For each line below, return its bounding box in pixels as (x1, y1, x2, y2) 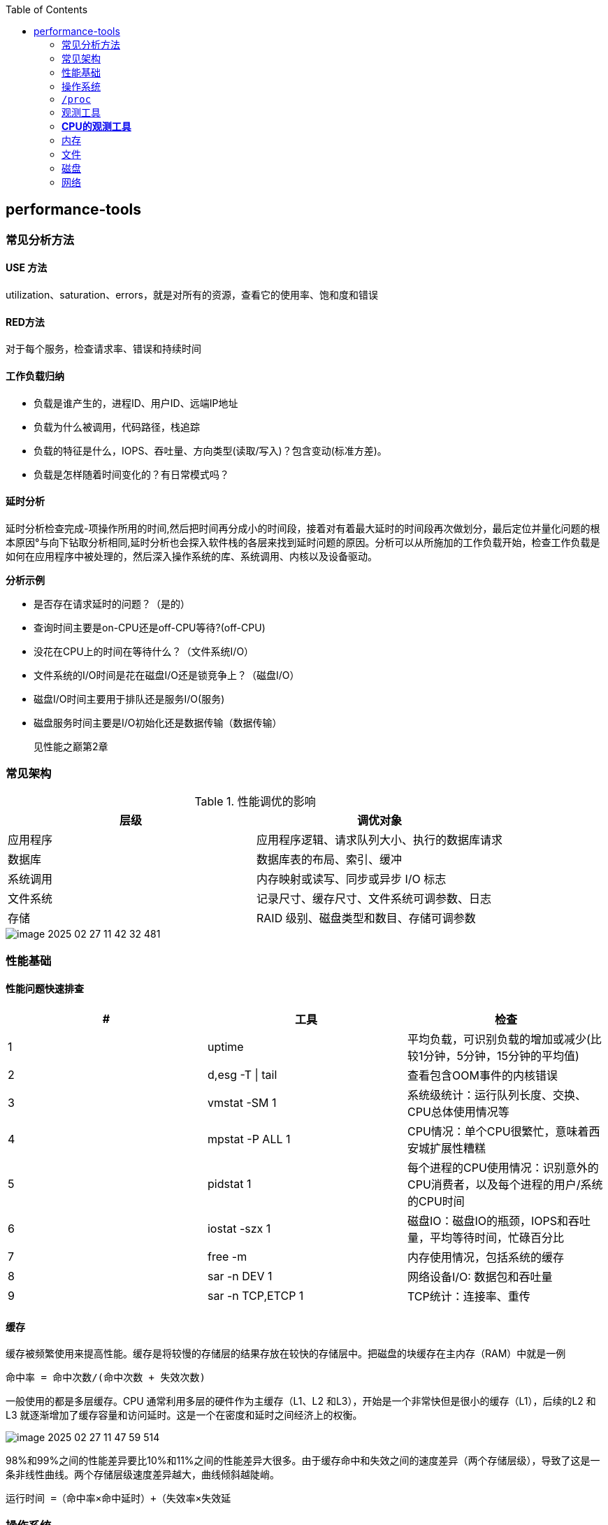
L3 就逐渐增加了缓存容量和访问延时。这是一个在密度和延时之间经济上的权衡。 (6, 1409, 363, 1422)
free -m (207, 1250, 247, 1264)
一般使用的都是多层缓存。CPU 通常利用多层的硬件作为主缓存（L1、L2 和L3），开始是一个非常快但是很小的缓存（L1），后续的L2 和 (6, 1395, 596, 1408)
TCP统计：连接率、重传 (407, 1289, 530, 1304)
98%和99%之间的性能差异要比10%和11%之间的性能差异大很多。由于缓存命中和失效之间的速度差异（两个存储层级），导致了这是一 (6, 1454, 600, 1467)
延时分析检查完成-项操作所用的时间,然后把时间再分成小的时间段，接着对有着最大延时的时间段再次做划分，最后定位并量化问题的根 (6, 522, 600, 534)
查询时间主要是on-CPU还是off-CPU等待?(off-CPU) (34, 621, 266, 633)
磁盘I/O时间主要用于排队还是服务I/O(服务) (34, 692, 225, 705)
